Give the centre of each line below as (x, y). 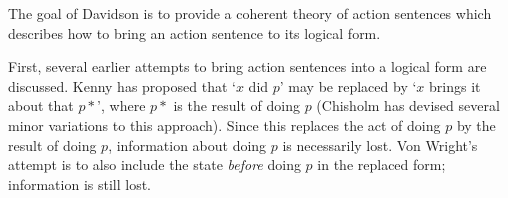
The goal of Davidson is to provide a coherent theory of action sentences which (250, 13)
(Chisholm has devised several (408, 105)
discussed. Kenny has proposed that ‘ (122, 85)
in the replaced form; (381, 164)
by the (476, 124)
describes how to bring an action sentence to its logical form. (194, 32)
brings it (455, 85)
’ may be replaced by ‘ (348, 85)
